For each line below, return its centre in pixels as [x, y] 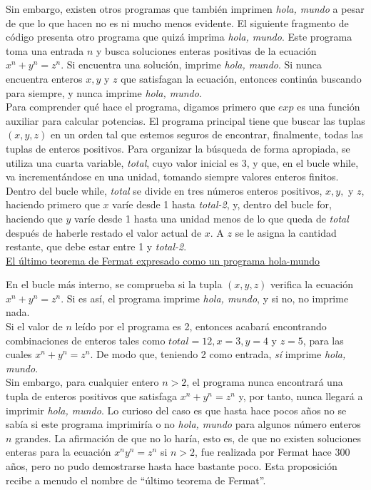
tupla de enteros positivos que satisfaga [91, 396]
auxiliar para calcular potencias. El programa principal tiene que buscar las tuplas [185, 120]
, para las [323, 340]
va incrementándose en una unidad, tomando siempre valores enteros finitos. [172, 177]
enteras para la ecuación [59, 452]
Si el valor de [34, 326]
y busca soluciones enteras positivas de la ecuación [207, 50]
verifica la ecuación [312, 284]
